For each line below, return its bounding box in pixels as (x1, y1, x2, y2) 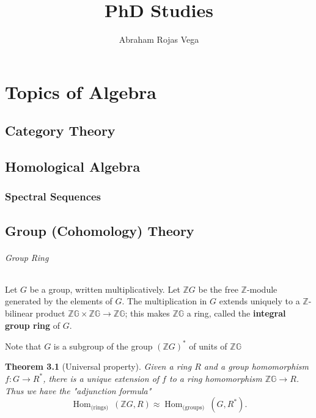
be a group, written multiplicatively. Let (29, 282, 180, 295)
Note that (5, 339, 42, 352)
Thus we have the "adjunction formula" (5, 384, 152, 397)
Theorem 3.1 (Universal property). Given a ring (5, 360, 192, 373)
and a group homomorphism (204, 360, 309, 373)
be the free (198, 282, 238, 295)
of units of (189, 339, 227, 352)
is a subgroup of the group (53, 339, 153, 352)
